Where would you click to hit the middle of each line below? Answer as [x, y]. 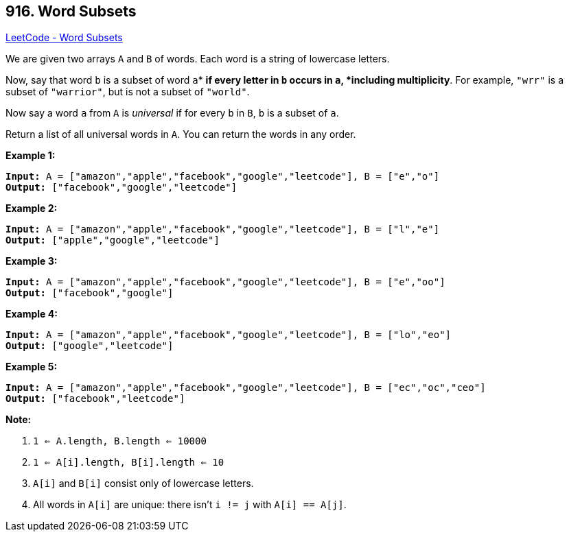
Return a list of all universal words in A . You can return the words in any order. [181, 134]
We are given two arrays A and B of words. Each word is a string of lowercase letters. [198, 59]
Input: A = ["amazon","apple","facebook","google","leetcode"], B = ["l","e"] [223, 229]
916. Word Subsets [71, 11]
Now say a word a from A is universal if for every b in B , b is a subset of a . [172, 113]
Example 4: [32, 314]
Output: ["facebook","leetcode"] [95, 399]
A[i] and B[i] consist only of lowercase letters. [143, 484]
